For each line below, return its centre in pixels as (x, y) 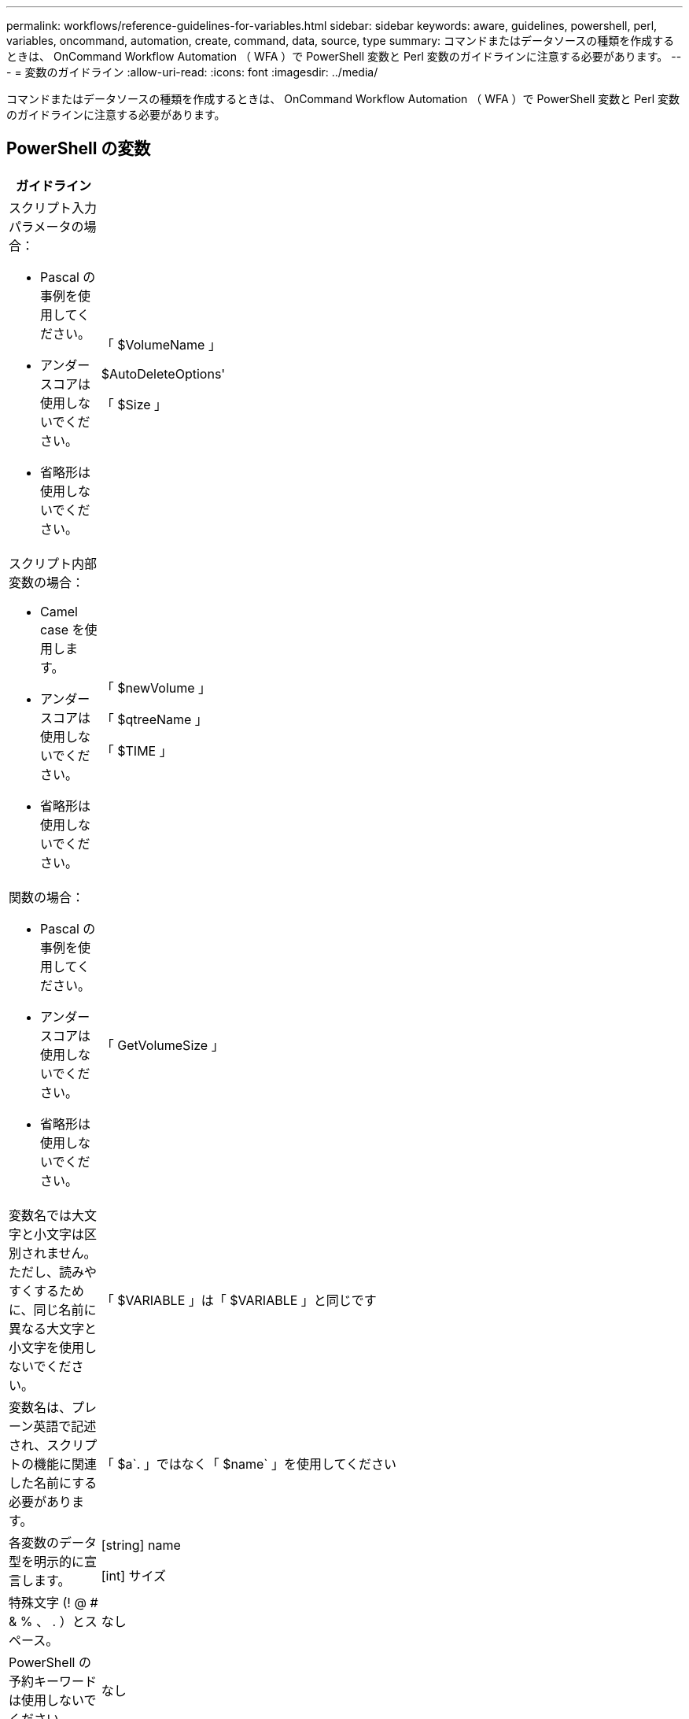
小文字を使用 (47, 1347)
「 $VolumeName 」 (161, 344)
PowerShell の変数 (79, 149)
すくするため (47, 1290)
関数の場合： (47, 897)
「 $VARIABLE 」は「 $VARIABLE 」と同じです (239, 1300)
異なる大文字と (53, 1328)
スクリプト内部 (53, 563)
